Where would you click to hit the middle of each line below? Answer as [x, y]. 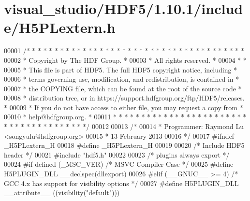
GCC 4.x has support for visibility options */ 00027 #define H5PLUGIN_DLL [121, 183]
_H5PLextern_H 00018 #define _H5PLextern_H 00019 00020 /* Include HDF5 [124, 145]
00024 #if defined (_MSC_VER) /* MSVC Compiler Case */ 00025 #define [119, 164]
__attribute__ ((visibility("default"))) [62, 193]
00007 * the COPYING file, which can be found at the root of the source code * [123, 88]
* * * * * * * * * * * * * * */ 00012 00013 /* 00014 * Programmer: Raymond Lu [124, 126]
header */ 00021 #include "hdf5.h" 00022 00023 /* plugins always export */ [117, 154]
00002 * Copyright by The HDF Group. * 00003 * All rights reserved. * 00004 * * [125, 60]
